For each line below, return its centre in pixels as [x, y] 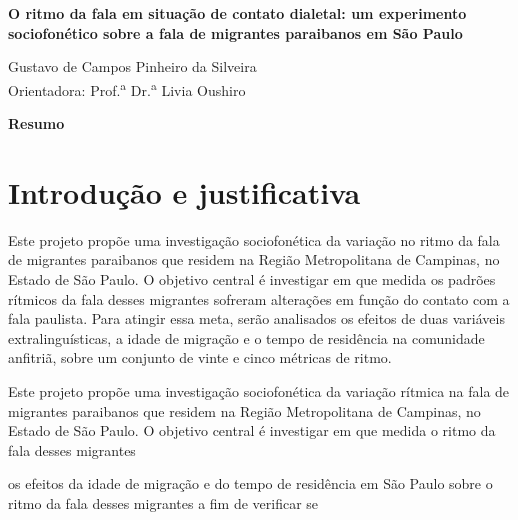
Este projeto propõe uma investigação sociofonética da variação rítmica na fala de [259, 390]
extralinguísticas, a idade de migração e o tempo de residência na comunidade [246, 337]
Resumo [36, 123]
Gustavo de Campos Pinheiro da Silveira [132, 66]
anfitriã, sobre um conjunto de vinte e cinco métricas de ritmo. [200, 357]
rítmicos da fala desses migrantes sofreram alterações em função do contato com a [259, 298]
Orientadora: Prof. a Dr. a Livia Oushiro [127, 88]
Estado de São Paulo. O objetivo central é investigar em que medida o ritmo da [252, 430]
